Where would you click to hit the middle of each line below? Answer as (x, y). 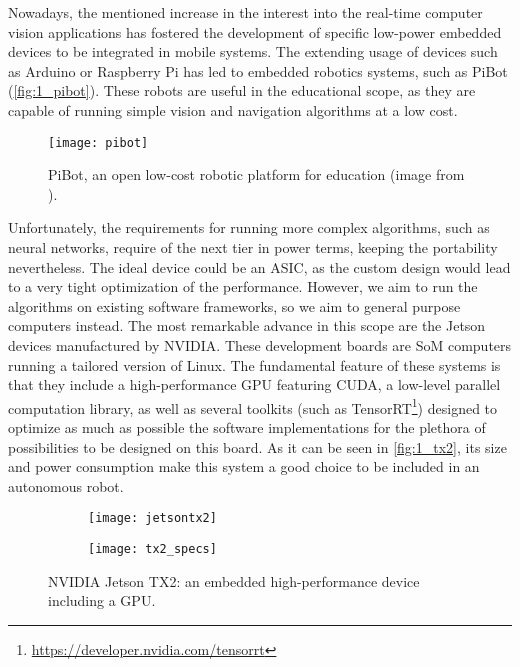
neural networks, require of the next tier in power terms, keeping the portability (253, 247)
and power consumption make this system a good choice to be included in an (244, 466)
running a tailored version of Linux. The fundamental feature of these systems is (254, 364)
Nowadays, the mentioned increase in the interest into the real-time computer (245, 12)
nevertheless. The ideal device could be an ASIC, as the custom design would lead (259, 266)
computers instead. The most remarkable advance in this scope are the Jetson (247, 325)
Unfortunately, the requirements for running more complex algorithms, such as (249, 227)
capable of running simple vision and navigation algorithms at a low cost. (233, 109)
